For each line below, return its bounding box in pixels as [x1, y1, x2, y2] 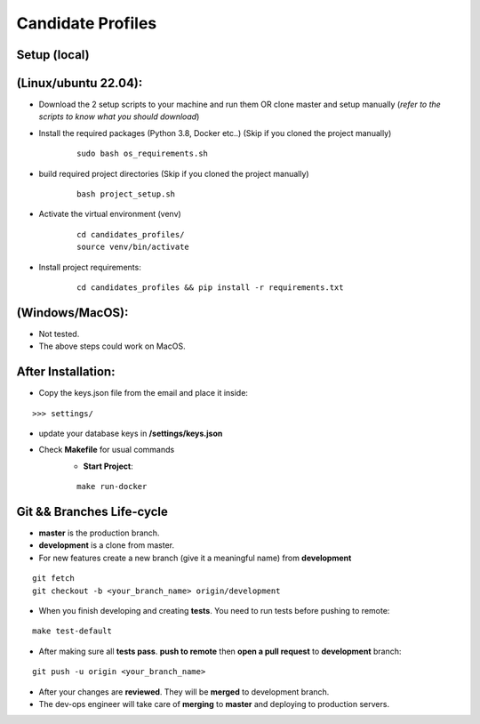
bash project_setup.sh [76, 189, 176, 199]
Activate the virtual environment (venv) [38, 209, 181, 220]
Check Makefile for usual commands [38, 445, 175, 455]
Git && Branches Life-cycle [16, 503, 169, 519]
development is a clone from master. [38, 540, 175, 551]
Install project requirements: [38, 261, 141, 272]
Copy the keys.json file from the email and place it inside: [38, 388, 249, 398]
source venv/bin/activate [76, 242, 190, 253]
